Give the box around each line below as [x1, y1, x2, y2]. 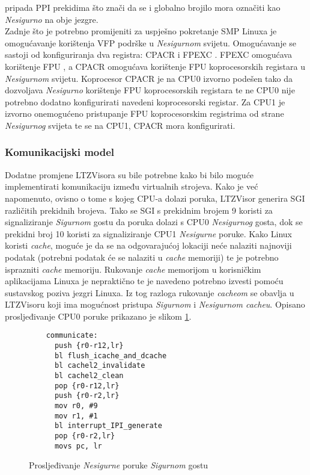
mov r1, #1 [54, 411, 98, 420]
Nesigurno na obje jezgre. [5, 13, 99, 25]
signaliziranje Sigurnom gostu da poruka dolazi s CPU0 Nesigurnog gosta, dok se [5, 216, 303, 228]
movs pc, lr [54, 441, 102, 450]
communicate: [46, 331, 98, 340]
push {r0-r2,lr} [54, 391, 120, 400]
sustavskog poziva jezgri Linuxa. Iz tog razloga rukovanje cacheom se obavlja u [5, 286, 294, 299]
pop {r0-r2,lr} [54, 432, 115, 441]
